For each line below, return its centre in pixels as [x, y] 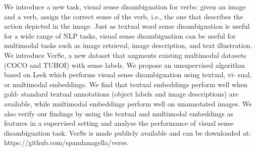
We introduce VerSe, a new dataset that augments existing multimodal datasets [125, 55]
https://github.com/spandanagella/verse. [66, 142]
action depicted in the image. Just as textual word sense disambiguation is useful [127, 26]
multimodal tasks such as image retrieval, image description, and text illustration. [128, 45]
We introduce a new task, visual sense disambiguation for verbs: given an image [125, 6]
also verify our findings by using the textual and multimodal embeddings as [119, 113]
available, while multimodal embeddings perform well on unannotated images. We [128, 103]
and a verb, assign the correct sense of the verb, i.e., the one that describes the [124, 16]
